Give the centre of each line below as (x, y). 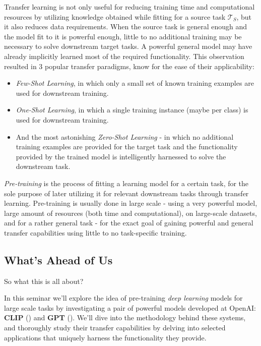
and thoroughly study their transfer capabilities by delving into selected (115, 328)
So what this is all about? (44, 281)
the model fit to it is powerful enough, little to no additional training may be (123, 36)
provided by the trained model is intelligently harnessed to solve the (121, 156)
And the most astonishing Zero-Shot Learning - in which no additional (125, 136)
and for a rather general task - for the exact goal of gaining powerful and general (129, 223)
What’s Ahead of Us (58, 259)
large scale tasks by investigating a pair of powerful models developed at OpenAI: (130, 307)
